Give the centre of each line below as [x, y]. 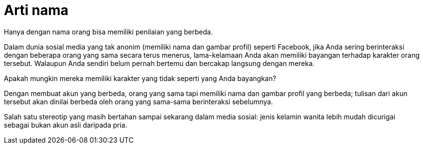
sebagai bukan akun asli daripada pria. [66, 125]
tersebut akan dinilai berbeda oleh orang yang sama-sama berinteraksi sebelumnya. [138, 101]
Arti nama [36, 10]
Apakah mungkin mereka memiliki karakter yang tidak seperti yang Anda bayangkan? [140, 78]
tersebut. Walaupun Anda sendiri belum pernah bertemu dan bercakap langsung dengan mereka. [159, 63]
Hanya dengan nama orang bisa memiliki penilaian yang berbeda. [109, 32]
